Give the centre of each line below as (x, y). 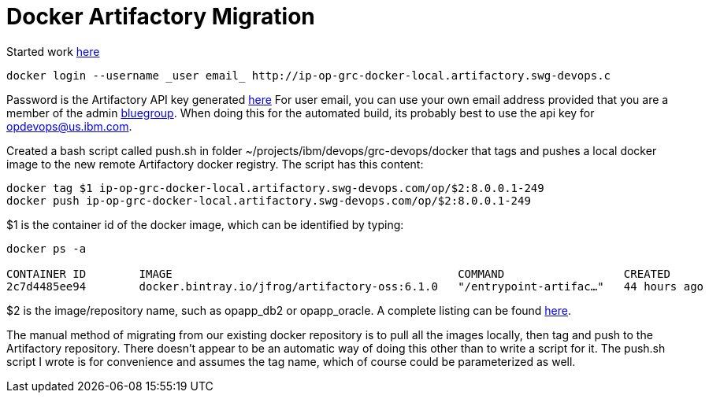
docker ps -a (46, 248)
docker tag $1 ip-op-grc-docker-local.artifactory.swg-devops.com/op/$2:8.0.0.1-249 (275, 188)
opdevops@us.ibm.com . (69, 126)
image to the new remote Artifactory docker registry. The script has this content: (215, 164)
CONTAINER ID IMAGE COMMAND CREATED (338, 273)
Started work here (53, 51)
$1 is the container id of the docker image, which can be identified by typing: (205, 224)
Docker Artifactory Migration (161, 17)
